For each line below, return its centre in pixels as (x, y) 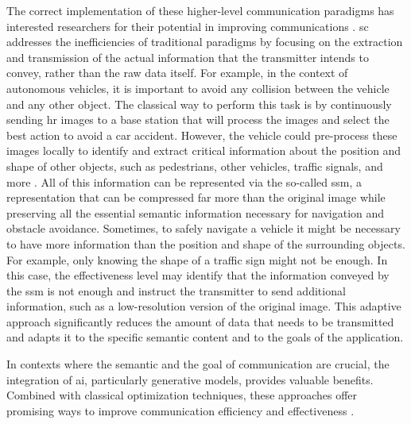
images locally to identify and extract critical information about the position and (204, 150)
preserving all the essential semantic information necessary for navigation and (196, 212)
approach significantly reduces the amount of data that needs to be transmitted (200, 321)
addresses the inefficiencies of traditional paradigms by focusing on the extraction (205, 42)
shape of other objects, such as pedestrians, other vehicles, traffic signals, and (195, 166)
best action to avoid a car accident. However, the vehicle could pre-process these (202, 135)
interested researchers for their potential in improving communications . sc (188, 26)
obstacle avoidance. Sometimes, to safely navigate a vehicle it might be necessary (204, 228)
